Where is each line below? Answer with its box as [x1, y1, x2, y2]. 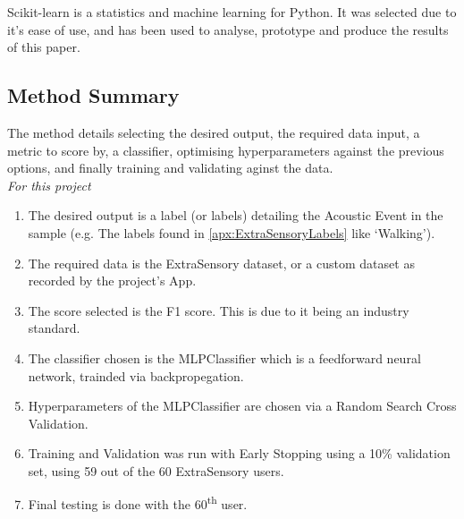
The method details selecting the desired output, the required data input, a [7, 123, 420, 141]
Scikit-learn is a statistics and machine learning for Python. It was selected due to [7, 3, 457, 21]
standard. [28, 319, 80, 337]
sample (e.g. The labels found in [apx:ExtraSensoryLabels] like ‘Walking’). [28, 223, 435, 242]
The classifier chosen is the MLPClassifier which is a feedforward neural [28, 348, 421, 367]
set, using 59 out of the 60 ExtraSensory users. [28, 461, 284, 480]
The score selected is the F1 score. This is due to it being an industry [28, 301, 409, 319]
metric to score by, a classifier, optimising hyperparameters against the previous [7, 140, 444, 159]
